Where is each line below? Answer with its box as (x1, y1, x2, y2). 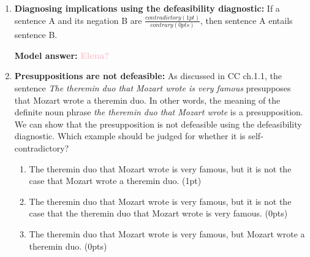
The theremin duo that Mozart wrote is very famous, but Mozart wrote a (29, 228, 305, 240)
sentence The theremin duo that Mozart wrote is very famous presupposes (14, 82, 291, 94)
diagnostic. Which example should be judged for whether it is (14, 129, 246, 142)
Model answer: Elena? (14, 48, 110, 61)
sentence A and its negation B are (14, 13, 142, 26)
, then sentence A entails (200, 13, 293, 26)
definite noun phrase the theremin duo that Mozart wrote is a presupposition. (14, 105, 303, 118)
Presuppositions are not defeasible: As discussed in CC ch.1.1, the (14, 69, 282, 82)
